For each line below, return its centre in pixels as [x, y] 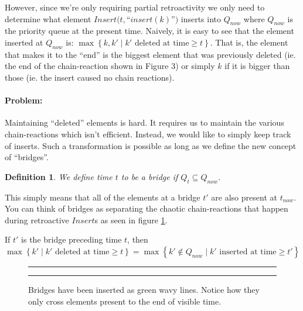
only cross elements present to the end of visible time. [125, 301]
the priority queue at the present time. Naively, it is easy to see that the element [149, 31]
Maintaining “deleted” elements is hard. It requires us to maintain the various [144, 122]
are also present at [244, 197]
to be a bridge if [149, 176]
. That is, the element [249, 42]
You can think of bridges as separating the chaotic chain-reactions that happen [147, 208]
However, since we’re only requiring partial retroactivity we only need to [135, 7]
